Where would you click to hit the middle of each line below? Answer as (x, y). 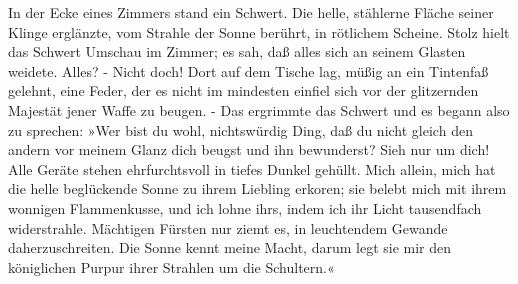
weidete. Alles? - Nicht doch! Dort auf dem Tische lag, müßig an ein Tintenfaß (248, 70)
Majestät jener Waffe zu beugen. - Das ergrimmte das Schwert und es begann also (259, 109)
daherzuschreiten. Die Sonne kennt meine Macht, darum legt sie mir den (230, 247)
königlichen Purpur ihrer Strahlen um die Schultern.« (171, 266)
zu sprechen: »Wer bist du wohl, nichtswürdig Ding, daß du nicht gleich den (240, 129)
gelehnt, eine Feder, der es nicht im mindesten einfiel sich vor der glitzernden (243, 90)
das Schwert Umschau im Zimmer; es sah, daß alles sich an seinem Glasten (237, 51)
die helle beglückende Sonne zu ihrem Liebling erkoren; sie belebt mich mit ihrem (257, 188)
